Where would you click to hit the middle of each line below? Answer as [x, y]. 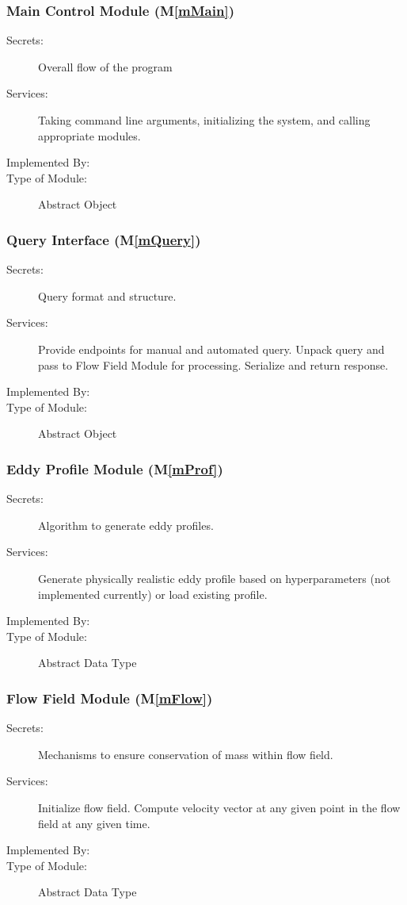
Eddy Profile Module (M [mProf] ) [115, 468]
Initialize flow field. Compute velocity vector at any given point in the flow [219, 807]
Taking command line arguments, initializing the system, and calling [204, 120]
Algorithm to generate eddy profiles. [126, 525]
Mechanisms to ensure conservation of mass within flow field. [186, 754]
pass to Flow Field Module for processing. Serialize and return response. [213, 364]
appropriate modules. [89, 135]
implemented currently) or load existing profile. [153, 594]
